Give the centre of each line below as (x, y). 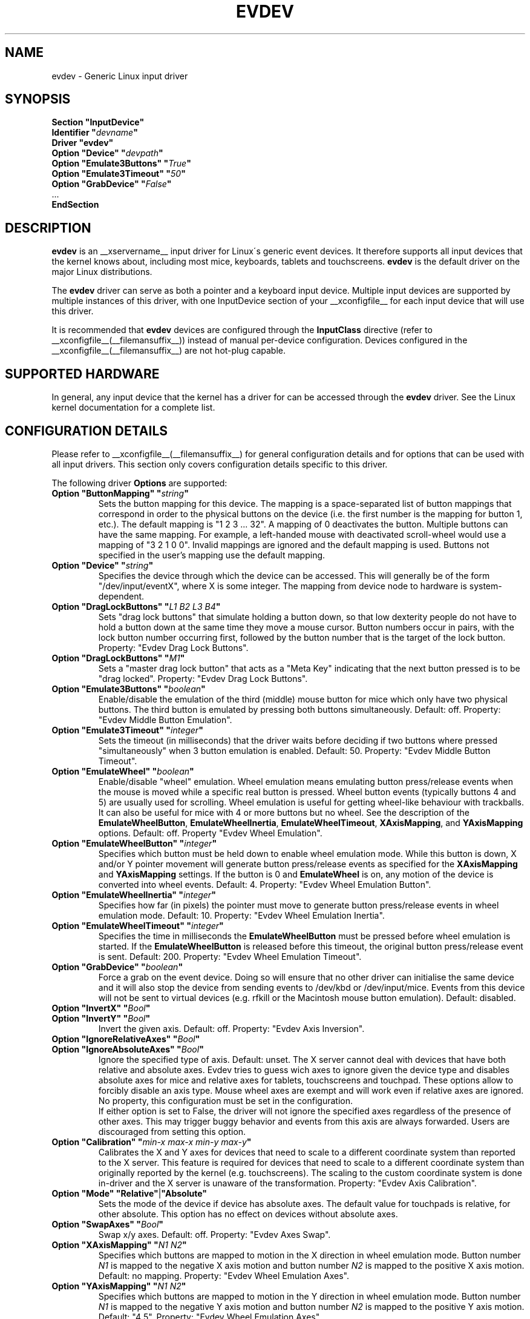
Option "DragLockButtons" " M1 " (118, 658)
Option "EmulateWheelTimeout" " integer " (138, 925)
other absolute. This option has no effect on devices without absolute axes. (248, 1214)
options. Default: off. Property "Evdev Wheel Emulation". (210, 833)
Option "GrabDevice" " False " (112, 184)
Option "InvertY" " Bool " (101, 1018)
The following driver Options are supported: (139, 483)
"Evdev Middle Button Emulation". (165, 719)
